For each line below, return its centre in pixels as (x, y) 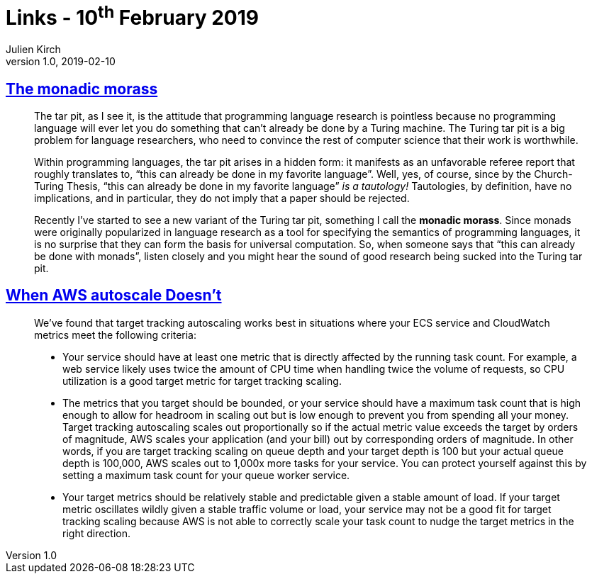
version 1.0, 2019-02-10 (61, 62)
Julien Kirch (33, 50)
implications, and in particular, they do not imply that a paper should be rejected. (222, 198)
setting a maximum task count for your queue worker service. (206, 475)
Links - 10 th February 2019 (132, 16)
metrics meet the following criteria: (116, 335)
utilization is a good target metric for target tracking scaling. (202, 381)
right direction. (97, 533)
